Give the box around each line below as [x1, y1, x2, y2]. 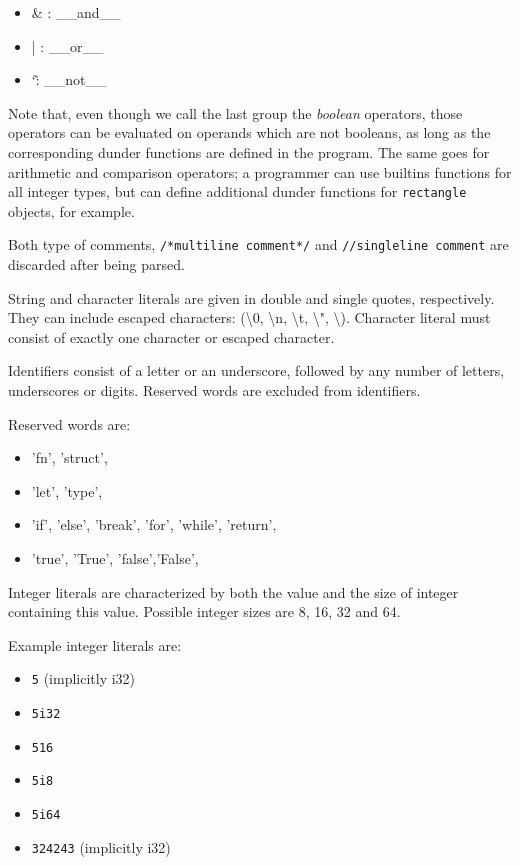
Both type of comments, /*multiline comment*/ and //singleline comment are [8, 234, 509, 255]
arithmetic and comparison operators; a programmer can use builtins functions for [8, 161, 512, 182]
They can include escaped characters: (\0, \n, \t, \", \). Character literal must [8, 307, 491, 328]
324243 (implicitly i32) [31, 836, 171, 857]
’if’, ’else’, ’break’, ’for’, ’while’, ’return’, [31, 514, 277, 535]
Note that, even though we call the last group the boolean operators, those [8, 102, 463, 123]
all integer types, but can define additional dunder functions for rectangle [8, 181, 467, 202]
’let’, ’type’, [31, 480, 103, 501]
